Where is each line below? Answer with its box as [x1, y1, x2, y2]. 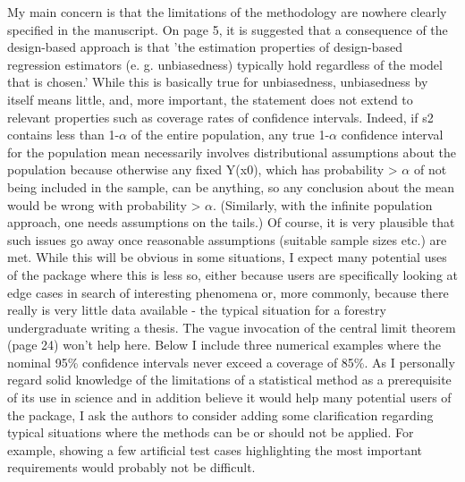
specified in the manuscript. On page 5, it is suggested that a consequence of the [7, 20, 448, 38]
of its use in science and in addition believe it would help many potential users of [7, 388, 452, 407]
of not [413, 160, 447, 179]
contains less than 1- [7, 125, 120, 144]
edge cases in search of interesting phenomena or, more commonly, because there [7, 283, 449, 301]
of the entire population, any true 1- [131, 125, 330, 144]
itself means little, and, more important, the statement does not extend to [7, 89, 413, 108]
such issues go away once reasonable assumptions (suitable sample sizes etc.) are [7, 230, 447, 249]
